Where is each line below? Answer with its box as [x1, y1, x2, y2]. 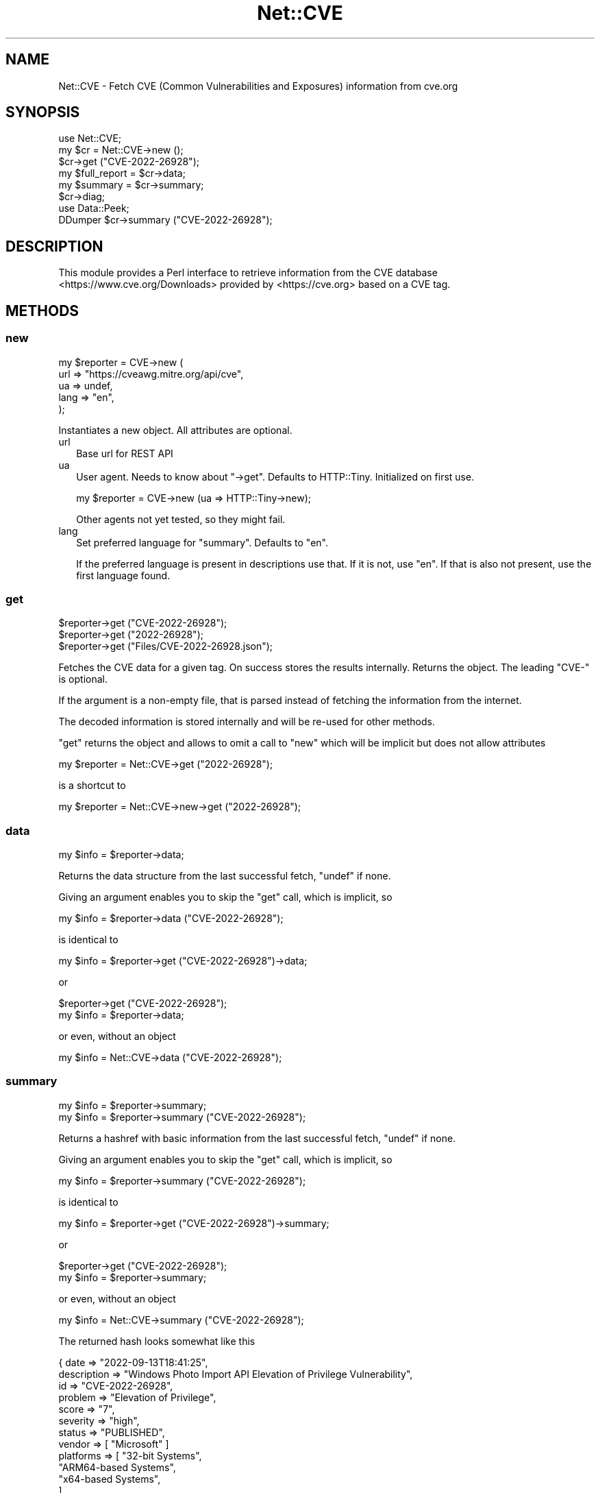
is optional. [58, 673, 108, 685]
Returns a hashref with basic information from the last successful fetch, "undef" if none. [58, 1132, 456, 1144]
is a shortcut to [58, 779, 126, 792]
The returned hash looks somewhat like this [58, 1335, 255, 1347]
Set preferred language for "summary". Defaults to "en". [76, 536, 329, 548]
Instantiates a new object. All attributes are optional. [58, 424, 292, 436]
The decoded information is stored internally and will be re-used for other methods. [58, 716, 435, 728]
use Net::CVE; [58, 132, 122, 145]
